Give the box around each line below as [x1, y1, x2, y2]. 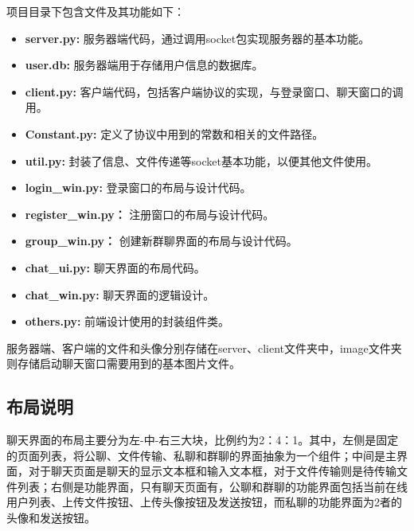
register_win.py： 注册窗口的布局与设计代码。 [25, 205, 275, 222]
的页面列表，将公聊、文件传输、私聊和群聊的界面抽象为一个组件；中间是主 [6, 447, 396, 463]
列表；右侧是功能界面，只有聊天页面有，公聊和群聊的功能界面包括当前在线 [17, 478, 408, 494]
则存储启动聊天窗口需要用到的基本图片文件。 [6, 355, 240, 372]
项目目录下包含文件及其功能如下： [6, 3, 185, 19]
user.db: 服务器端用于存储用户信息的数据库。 [25, 57, 264, 73]
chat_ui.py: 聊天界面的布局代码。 [25, 259, 205, 275]
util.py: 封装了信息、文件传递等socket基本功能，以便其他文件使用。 [25, 152, 377, 169]
